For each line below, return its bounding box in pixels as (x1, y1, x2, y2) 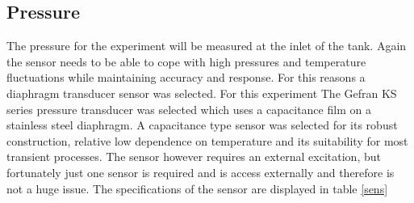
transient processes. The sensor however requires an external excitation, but (6, 148, 381, 165)
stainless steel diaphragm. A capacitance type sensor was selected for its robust (6, 116, 398, 133)
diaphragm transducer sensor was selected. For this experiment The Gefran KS (6, 84, 397, 101)
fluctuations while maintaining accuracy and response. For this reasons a (6, 69, 366, 86)
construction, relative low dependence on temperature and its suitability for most (6, 132, 408, 149)
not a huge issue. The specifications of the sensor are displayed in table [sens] (6, 180, 388, 197)
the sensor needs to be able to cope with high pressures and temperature (6, 53, 366, 70)
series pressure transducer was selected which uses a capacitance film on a (6, 100, 371, 117)
